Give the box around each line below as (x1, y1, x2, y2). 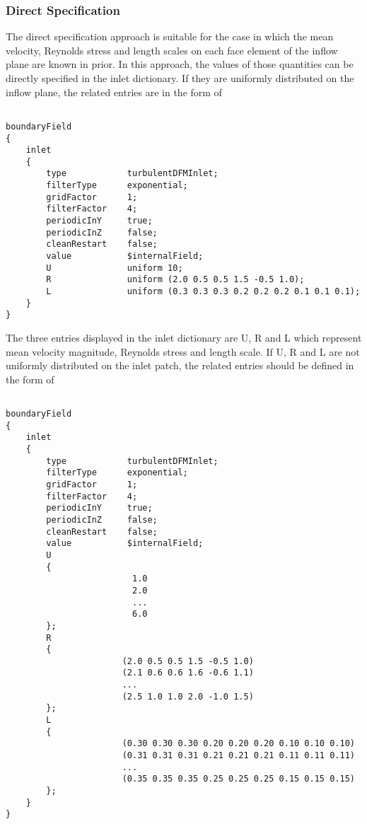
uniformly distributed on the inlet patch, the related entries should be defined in (6, 358, 354, 373)
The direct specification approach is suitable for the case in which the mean (6, 29, 334, 44)
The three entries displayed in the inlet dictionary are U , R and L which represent (6, 330, 362, 344)
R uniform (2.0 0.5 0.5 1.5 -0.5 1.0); (46, 274, 305, 285)
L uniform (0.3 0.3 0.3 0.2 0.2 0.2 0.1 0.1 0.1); (46, 286, 361, 297)
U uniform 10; (46, 262, 183, 273)
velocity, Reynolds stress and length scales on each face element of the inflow (6, 42, 338, 57)
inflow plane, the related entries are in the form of (6, 84, 222, 99)
